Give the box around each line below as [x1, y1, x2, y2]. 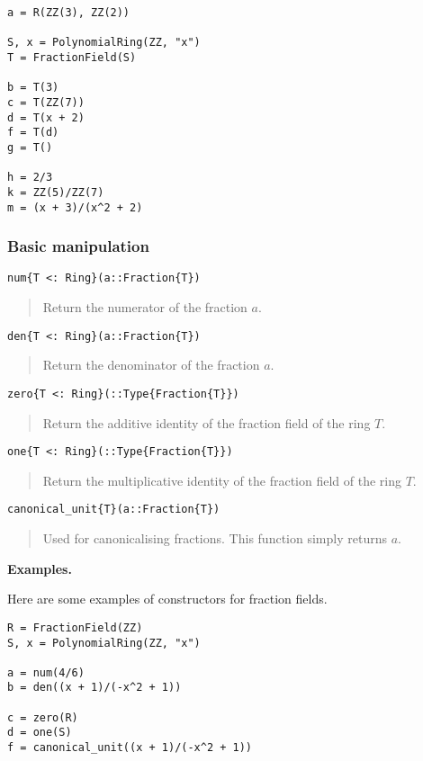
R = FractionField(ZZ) [7, 621, 143, 634]
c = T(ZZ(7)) [7, 95, 85, 109]
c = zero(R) [7, 711, 78, 724]
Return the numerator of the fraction [42, 298, 247, 317]
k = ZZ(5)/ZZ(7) [7, 185, 104, 199]
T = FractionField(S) [7, 50, 137, 64]
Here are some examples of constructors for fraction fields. [7, 589, 328, 608]
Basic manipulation [7, 235, 149, 257]
